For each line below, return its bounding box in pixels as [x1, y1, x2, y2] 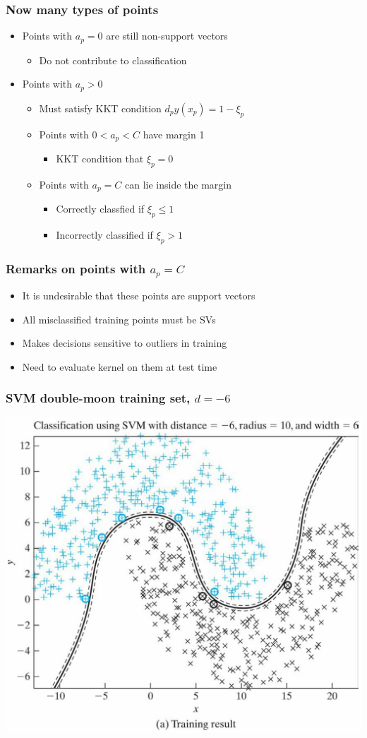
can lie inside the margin [125, 177, 232, 191]
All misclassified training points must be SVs [22, 311, 216, 326]
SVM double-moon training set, [6, 389, 191, 407]
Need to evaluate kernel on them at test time [22, 359, 217, 374]
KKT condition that [56, 150, 144, 165]
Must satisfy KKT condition [39, 100, 162, 115]
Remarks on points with [6, 259, 146, 277]
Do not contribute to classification [39, 52, 187, 67]
